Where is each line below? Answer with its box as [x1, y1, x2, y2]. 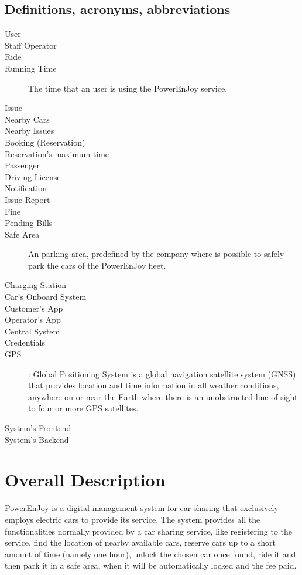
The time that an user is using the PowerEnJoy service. [28, 82, 228, 94]
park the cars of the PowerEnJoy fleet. [28, 259, 166, 271]
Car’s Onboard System [5, 290, 87, 303]
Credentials [5, 336, 45, 349]
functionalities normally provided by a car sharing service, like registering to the [5, 525, 292, 537]
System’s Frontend [5, 422, 71, 434]
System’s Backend [5, 433, 69, 445]
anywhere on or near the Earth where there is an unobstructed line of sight [28, 390, 298, 402]
